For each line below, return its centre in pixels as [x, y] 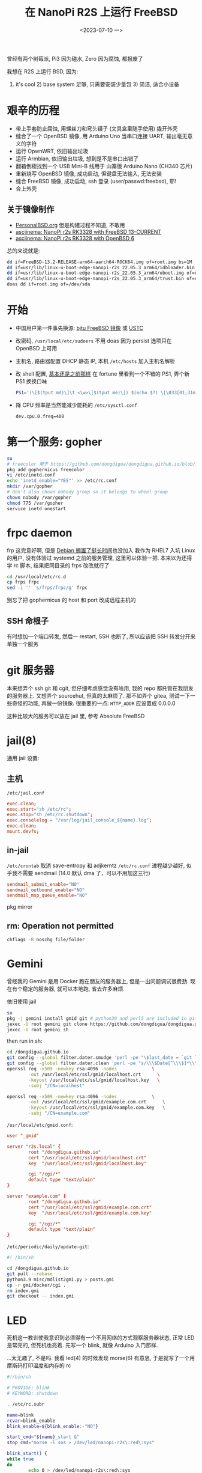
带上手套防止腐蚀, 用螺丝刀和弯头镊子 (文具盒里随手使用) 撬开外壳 [97, 128]
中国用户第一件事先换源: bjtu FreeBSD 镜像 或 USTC [79, 328]
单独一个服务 [22, 644]
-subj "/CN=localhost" [57, 1085]
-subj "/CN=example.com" [59, 1113]
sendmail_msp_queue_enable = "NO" [47, 895]
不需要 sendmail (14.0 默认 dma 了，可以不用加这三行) [84, 873]
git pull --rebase [30, 1274]
